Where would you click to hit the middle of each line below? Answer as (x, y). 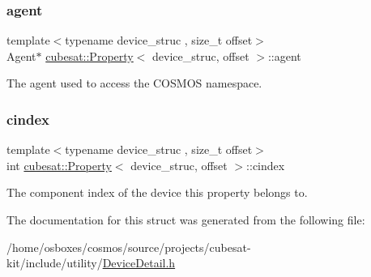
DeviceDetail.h (139, 263)
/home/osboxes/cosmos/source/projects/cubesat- (129, 247)
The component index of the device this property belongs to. (157, 192)
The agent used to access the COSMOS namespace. (134, 83)
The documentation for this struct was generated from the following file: (186, 219)
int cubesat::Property (59, 165)
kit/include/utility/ (55, 263)
